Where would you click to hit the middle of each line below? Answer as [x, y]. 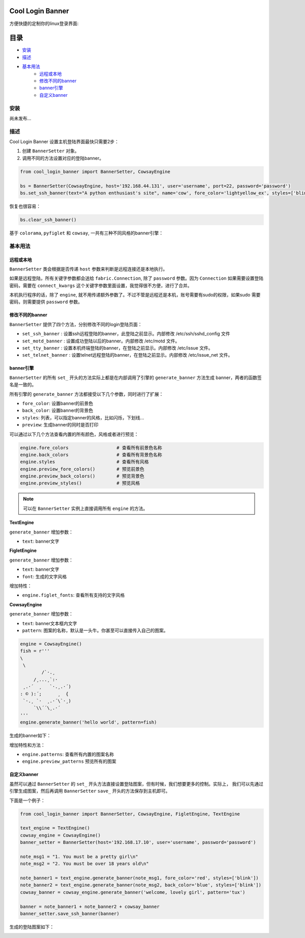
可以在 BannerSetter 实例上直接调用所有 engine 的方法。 [85, 508]
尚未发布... [20, 118]
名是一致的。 [23, 385]
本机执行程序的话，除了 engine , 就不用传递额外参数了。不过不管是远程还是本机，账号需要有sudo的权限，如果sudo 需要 [135, 295]
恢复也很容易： [25, 206]
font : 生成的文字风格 [44, 576]
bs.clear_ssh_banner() [48, 220]
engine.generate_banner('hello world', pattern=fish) [88, 722]
